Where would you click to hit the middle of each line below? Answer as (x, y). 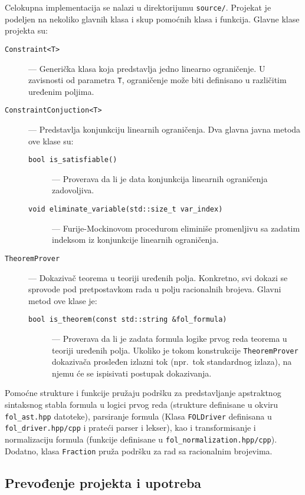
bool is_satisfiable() (73, 160)
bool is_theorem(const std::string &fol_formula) (128, 320)
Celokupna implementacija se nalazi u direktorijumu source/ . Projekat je (138, 7)
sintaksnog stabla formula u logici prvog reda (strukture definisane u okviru (142, 404)
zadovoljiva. (73, 190)
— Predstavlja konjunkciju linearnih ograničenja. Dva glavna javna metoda (165, 129)
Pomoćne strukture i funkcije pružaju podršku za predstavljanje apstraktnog (143, 393)
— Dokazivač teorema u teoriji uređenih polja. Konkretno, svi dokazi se (158, 277)
